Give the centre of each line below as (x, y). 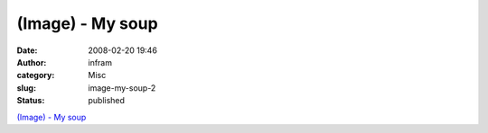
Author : (32, 62)
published (107, 101)
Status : (31, 101)
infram (100, 62)
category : (36, 75)
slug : (26, 88)
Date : (27, 50)
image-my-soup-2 (122, 88)
